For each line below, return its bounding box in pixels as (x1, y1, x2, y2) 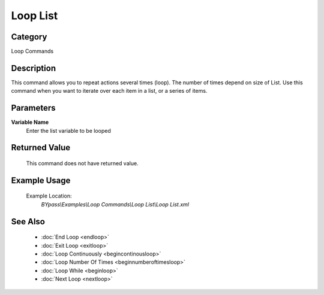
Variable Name (11, 118, 49, 126)
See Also (11, 216, 45, 227)
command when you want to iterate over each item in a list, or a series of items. (11, 87, 208, 95)
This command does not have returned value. (26, 160, 139, 167)
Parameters (11, 103, 56, 113)
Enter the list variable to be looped (26, 127, 111, 134)
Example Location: (26, 192, 72, 200)
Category (11, 32, 47, 42)
